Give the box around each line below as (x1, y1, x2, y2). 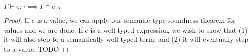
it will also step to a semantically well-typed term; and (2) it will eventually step (4, 34, 249, 44)
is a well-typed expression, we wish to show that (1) (90, 24, 248, 35)
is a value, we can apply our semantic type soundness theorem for (37, 15, 236, 25)
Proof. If (4, 15, 29, 25)
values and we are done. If (4, 24, 83, 35)
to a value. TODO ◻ (4, 43, 69, 54)
